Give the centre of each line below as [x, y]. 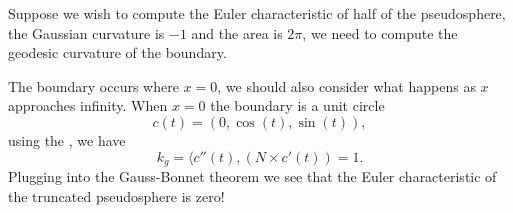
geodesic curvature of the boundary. [117, 52]
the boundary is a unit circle [297, 105]
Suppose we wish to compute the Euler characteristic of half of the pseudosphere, [257, 13]
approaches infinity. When [88, 105]
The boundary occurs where [93, 85]
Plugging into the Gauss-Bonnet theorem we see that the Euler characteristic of [252, 176]
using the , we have [67, 139]
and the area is [237, 32]
